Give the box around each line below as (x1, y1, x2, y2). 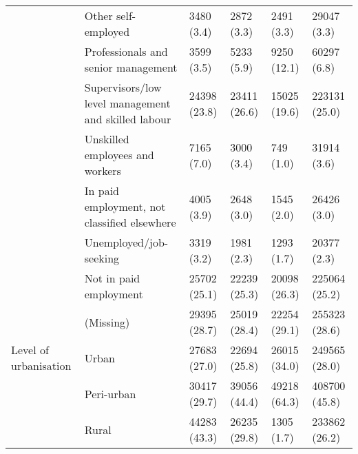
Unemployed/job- (84, 234, 169, 250)
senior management (84, 59, 178, 75)
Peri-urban (84, 385, 136, 402)
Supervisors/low (84, 79, 162, 95)
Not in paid (84, 270, 140, 286)
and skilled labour (84, 111, 171, 127)
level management (84, 95, 171, 111)
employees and (84, 147, 154, 163)
